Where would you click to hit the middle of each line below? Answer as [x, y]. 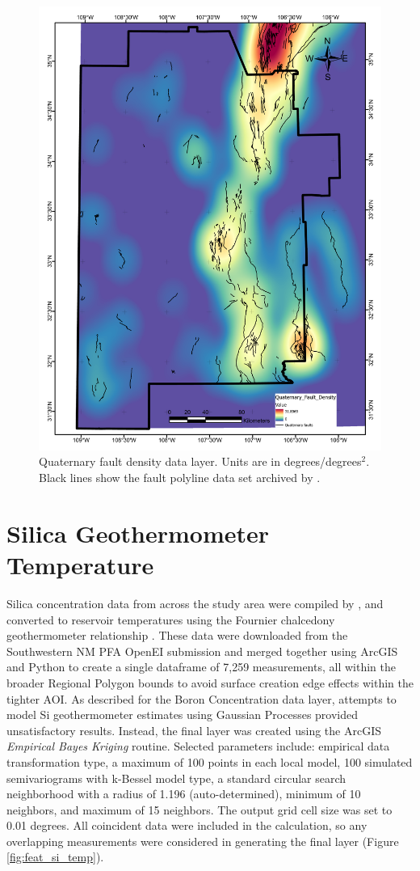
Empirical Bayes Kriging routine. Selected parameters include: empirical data [198, 746]
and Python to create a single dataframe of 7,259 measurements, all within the [201, 667]
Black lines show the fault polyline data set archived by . [180, 478]
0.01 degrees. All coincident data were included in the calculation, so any [187, 825]
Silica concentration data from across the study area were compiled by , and [195, 603]
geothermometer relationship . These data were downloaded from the [177, 635]
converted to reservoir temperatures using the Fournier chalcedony [171, 619]
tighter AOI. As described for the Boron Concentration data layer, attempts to [202, 698]
